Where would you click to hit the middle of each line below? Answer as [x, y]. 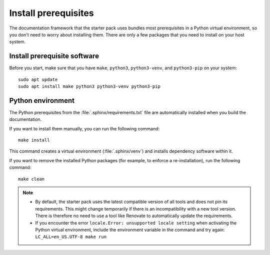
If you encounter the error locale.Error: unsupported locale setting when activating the [136, 223]
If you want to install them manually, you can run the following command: [84, 128]
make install [34, 140]
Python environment [42, 101]
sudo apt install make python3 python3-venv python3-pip [89, 87]
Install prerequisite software [54, 56]
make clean [31, 179]
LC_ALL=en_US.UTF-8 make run [71, 237]
